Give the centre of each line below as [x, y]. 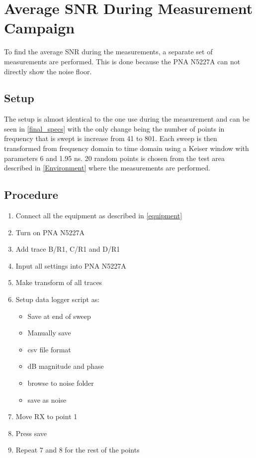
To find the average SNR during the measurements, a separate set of [108, 52]
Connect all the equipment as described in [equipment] [99, 216]
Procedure [31, 195]
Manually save [49, 333]
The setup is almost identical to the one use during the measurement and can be [127, 119]
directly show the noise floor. [48, 71]
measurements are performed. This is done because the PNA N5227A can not [122, 61]
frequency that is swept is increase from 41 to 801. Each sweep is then [111, 138]
